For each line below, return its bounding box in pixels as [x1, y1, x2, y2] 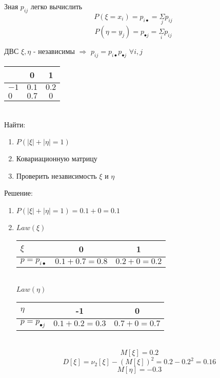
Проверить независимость [16, 170, 97, 181]
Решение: [4, 187, 33, 198]
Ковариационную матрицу [16, 153, 97, 164]
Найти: [4, 119, 26, 129]
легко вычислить [30, 1, 83, 11]
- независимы [33, 46, 75, 56]
